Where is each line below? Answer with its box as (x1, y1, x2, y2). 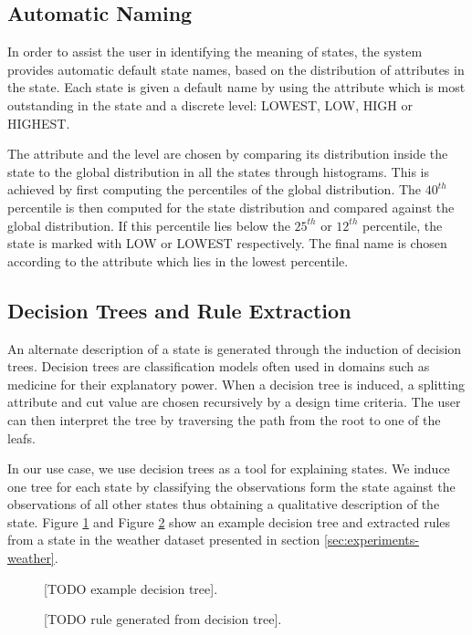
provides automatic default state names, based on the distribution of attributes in (7, 59, 465, 78)
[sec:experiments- (323, 530, 419, 549)
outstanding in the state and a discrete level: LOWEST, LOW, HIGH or (7, 95, 413, 114)
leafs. (7, 428, 36, 447)
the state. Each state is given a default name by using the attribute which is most (7, 78, 466, 97)
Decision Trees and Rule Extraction (7, 296, 351, 324)
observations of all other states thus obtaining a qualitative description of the (7, 494, 440, 514)
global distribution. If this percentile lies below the (7, 215, 290, 234)
